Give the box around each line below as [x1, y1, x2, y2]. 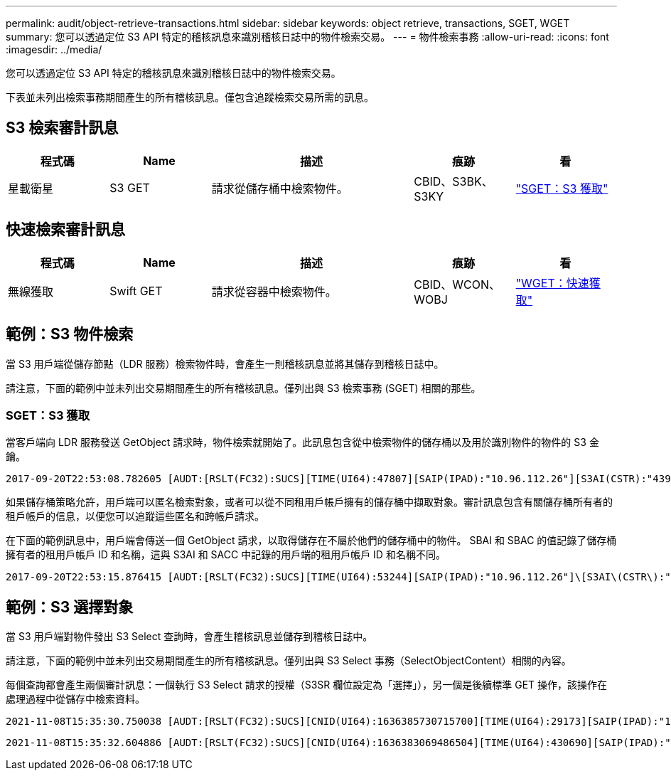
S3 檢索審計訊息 [6, 119, 119, 137]
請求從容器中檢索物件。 [211, 284, 337, 299]
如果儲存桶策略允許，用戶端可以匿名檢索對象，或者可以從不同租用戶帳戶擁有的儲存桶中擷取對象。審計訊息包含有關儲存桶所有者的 [6, 496, 613, 509]
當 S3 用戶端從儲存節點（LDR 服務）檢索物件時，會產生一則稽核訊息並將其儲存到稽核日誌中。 [6, 357, 444, 370]
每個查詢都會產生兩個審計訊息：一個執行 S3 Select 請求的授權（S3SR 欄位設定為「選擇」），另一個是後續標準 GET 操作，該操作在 [6, 679, 608, 691]
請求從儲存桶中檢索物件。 [211, 181, 348, 196]
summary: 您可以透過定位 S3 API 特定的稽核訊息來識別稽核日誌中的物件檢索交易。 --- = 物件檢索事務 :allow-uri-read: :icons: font [6, 31, 609, 43]
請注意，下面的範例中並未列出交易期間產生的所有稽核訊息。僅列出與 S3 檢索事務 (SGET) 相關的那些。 [6, 381, 481, 394]
